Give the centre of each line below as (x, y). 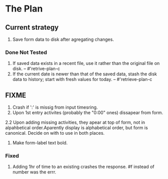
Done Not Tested (26, 52)
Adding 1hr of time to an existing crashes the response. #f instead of (83, 167)
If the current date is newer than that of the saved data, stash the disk (85, 74)
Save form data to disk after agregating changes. (63, 39)
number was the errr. (34, 172)
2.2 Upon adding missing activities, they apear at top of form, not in (75, 122)
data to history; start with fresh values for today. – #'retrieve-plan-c (82, 79)
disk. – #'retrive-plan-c (36, 69)
